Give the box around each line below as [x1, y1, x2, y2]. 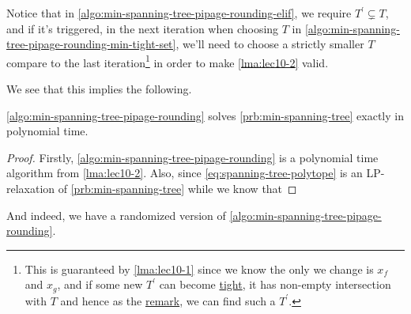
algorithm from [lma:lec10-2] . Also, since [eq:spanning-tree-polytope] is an [6, 165, 363, 181]
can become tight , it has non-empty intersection [159, 276, 391, 293]
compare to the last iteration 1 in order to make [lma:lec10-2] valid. [6, 51, 329, 70]
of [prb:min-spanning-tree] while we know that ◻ [58, 180, 297, 196]
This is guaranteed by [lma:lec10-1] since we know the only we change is [25, 260, 374, 277]
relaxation [6, 180, 55, 196]
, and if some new [57, 276, 143, 293]
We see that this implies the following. [6, 81, 192, 97]
